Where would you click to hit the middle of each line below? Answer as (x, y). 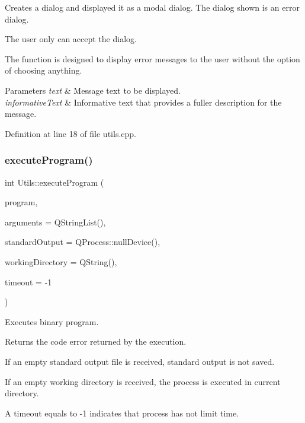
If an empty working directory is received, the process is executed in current (143, 381)
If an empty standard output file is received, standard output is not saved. (140, 361)
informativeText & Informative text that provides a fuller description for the (143, 102)
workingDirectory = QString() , (61, 261)
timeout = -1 (28, 282)
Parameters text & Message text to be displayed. (93, 90)
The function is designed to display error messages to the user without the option (152, 58)
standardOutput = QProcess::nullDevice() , (83, 242)
